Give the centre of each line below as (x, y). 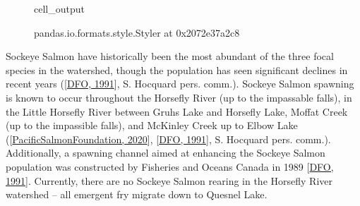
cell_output (59, 8)
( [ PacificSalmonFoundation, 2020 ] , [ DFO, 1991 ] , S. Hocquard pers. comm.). (168, 139)
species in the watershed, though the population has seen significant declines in (177, 69)
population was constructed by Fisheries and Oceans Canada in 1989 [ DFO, (170, 166)
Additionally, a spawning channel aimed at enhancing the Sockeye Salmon (166, 153)
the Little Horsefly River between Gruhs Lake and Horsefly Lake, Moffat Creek (177, 111)
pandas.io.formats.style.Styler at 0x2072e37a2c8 (137, 32)
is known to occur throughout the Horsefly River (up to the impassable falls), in (179, 97)
